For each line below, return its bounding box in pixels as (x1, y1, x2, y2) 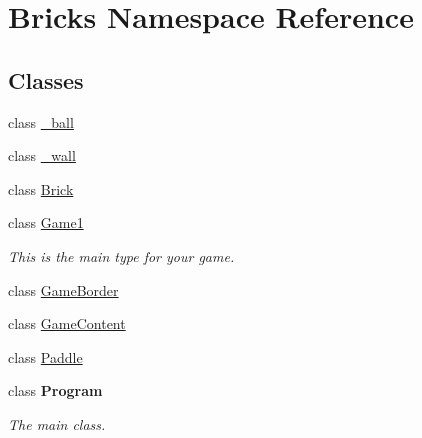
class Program (8, 380, 103, 401)
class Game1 (8, 212, 84, 233)
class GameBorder (8, 279, 119, 300)
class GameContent (8, 313, 126, 334)
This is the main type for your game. (8, 245, 235, 266)
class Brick (8, 178, 74, 199)
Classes (8, 64, 84, 95)
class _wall (8, 145, 76, 166)
